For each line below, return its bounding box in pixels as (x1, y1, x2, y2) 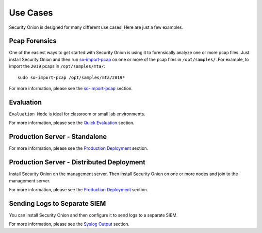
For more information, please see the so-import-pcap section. (9, 86, 133, 91)
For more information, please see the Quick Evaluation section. (9, 120, 134, 126)
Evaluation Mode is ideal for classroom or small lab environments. (9, 111, 146, 117)
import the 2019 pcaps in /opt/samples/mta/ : (9, 63, 105, 69)
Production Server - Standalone (9, 133, 107, 141)
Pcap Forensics (9, 37, 57, 45)
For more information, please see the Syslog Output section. (9, 221, 130, 227)
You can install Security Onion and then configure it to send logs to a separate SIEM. (9, 212, 178, 218)
